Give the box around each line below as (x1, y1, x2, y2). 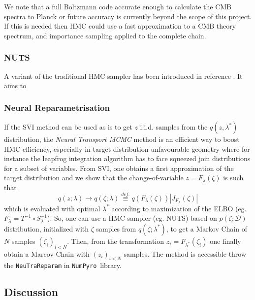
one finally (210, 235, 241, 246)
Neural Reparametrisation (4, 101, 110, 113)
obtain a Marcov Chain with (4, 248, 90, 259)
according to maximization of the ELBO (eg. (111, 203, 247, 213)
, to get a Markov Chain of (166, 223, 247, 233)
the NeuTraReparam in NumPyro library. (4, 260, 122, 270)
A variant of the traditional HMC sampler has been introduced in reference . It (4, 70, 243, 81)
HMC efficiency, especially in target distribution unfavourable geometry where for (4, 143, 250, 154)
